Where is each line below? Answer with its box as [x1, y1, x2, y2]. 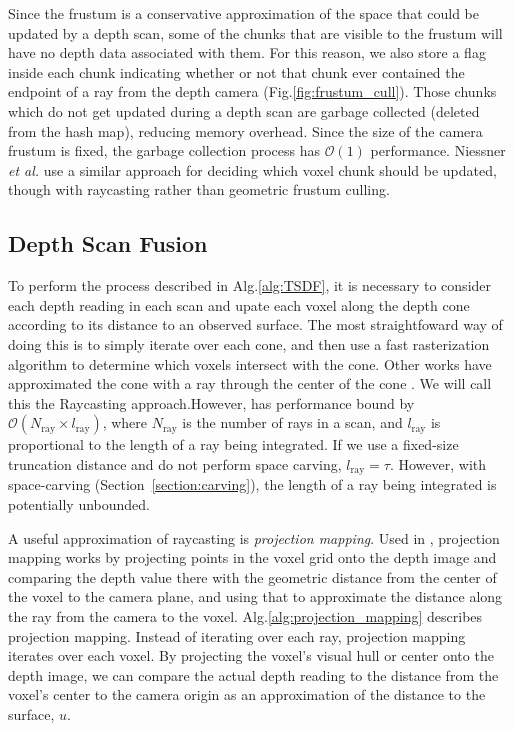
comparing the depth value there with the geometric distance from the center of [8, 566, 497, 587]
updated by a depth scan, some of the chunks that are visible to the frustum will [8, 22, 503, 43]
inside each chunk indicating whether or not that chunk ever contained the [8, 61, 465, 82]
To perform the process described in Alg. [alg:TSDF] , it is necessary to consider [8, 275, 492, 296]
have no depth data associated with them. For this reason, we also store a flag [8, 42, 486, 63]
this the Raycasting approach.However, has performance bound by [8, 392, 415, 413]
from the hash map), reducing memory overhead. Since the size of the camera [8, 120, 483, 141]
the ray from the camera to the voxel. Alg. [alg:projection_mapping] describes [8, 605, 483, 626]
